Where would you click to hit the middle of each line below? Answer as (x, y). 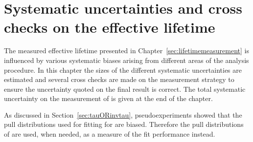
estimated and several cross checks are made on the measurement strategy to (119, 79)
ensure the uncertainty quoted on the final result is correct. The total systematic (125, 89)
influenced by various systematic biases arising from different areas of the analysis (126, 60)
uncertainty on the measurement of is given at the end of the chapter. (108, 98)
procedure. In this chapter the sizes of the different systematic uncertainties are (123, 70)
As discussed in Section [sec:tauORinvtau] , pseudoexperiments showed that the (123, 114)
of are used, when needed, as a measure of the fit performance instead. (110, 134)
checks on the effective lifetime (110, 27)
